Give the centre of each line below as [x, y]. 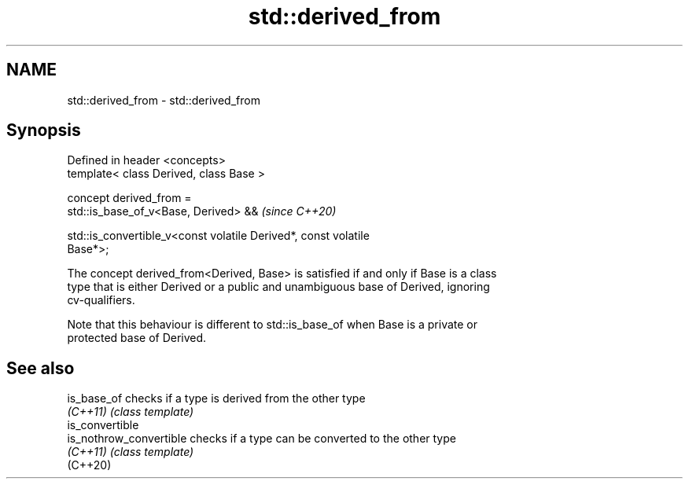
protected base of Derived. [137, 338]
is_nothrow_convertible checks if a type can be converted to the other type [262, 439]
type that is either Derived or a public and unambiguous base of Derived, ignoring [278, 287]
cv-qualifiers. [101, 300]
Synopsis [44, 130]
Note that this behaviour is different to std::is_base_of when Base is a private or [273, 325]
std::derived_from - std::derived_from [164, 100]
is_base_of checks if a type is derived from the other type [216, 399]
